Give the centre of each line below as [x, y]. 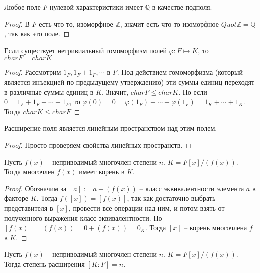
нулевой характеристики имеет [96, 7]
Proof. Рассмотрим [33, 72]
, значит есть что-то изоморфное [169, 23]
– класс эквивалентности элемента [192, 188]
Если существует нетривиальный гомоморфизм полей [85, 50]
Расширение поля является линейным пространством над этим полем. [111, 128]
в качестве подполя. [182, 7]
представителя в [29, 208]
